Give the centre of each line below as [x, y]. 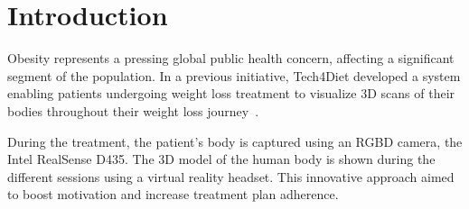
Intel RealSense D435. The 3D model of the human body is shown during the [221, 159]
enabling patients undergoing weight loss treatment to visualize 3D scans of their [231, 93]
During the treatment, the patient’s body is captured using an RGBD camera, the [235, 141]
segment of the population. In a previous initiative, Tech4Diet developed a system [234, 75]
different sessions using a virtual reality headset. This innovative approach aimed [231, 176]
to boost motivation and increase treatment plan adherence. [173, 194]
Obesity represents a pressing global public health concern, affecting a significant [231, 58]
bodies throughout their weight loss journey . [133, 110]
